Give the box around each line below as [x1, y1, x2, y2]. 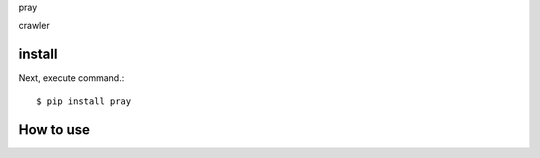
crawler [18, 20, 50, 32]
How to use [18, 121, 90, 138]
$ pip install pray [36, 95, 132, 107]
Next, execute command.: [18, 72, 125, 84]
